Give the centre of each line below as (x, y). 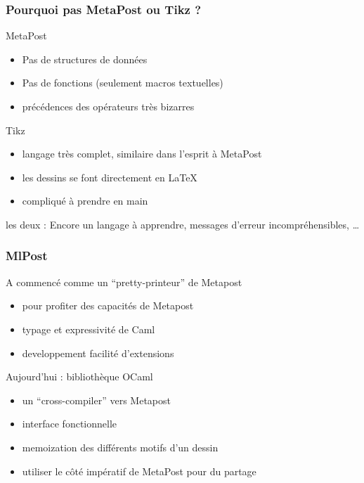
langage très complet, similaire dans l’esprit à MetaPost (142, 154)
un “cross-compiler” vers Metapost (96, 400)
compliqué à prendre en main (85, 201)
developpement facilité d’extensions (98, 353)
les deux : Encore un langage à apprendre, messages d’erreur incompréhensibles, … (183, 224)
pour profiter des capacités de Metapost (108, 305)
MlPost (27, 256)
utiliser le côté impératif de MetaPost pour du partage (139, 471)
